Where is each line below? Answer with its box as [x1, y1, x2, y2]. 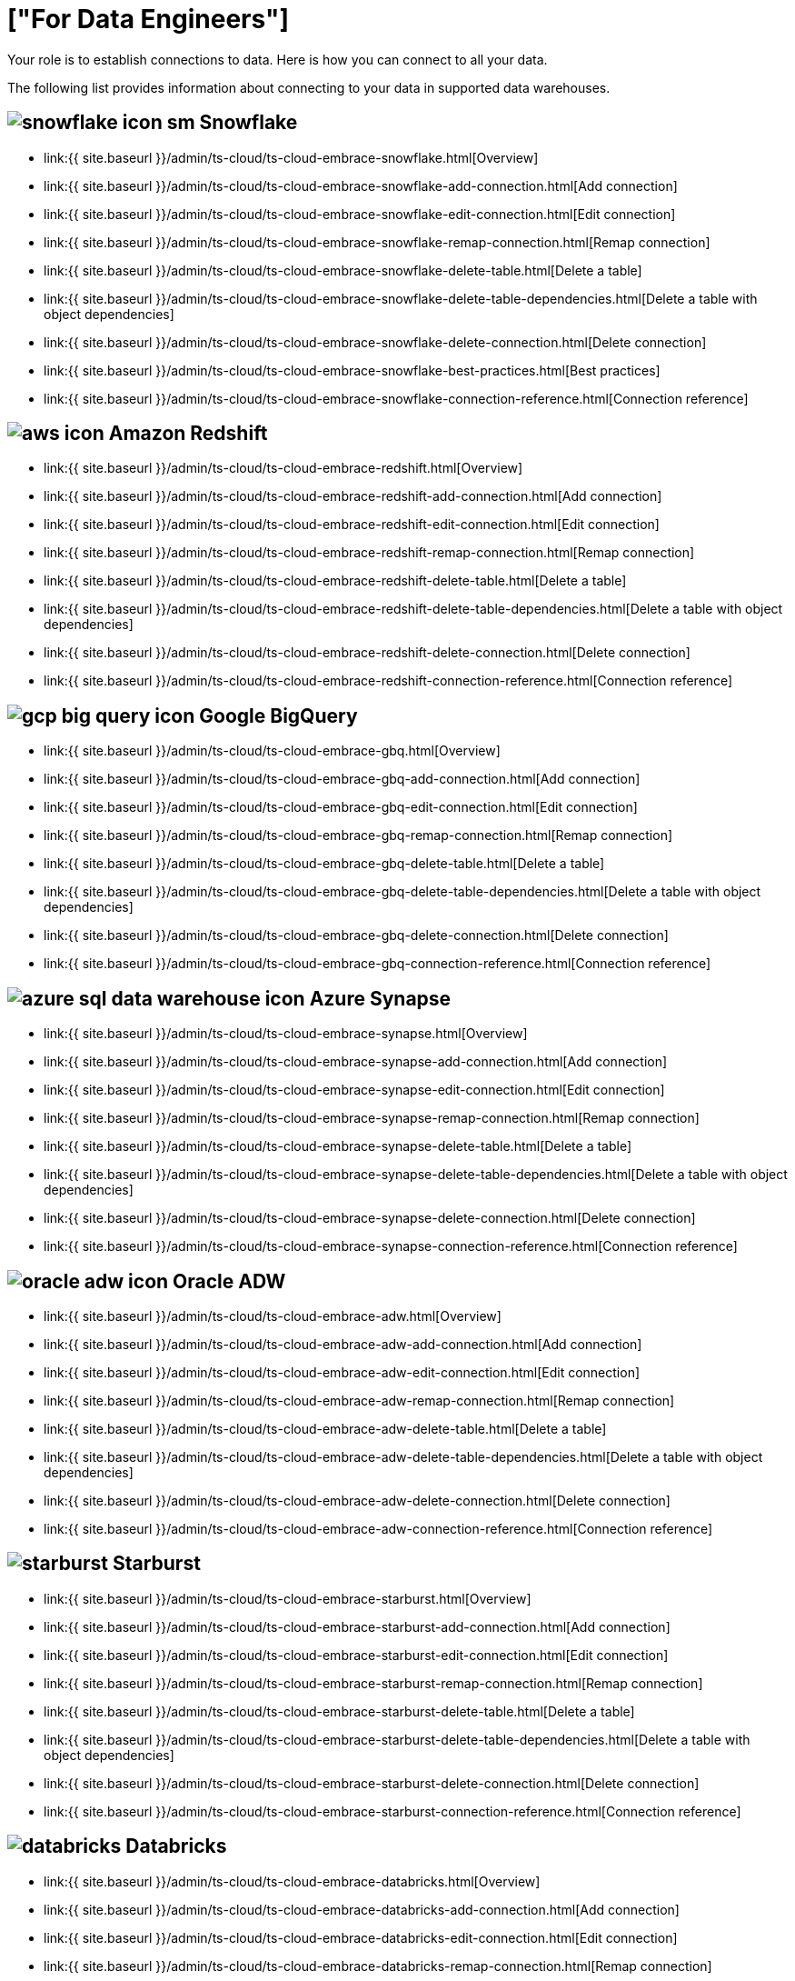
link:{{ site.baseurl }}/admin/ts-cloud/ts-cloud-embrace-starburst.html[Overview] [44, 1590, 532, 1606]
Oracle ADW [173, 1269, 286, 1293]
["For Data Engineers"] [7, 4, 289, 35]
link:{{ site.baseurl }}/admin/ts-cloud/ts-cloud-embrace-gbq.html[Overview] [44, 743, 501, 759]
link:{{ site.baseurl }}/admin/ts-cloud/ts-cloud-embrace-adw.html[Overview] [44, 1307, 502, 1324]
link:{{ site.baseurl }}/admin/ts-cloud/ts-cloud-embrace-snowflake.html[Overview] [44, 149, 539, 165]
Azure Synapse [309, 986, 452, 1010]
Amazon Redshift [108, 422, 268, 445]
